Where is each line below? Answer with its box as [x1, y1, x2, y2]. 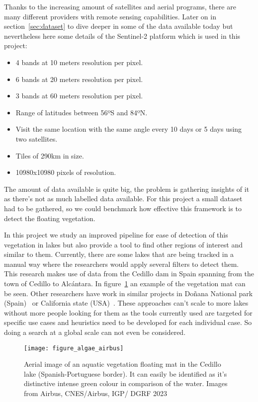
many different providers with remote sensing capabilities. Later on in [4, 11, 216, 21]
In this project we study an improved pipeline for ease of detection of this [4, 230, 228, 240]
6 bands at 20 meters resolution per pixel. [15, 74, 143, 84]
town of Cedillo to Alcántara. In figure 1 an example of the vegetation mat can [4, 278, 246, 289]
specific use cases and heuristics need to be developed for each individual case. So [4, 317, 252, 327]
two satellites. [15, 133, 58, 144]
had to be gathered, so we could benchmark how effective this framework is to [4, 203, 242, 213]
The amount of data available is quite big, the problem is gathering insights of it [4, 183, 250, 194]
